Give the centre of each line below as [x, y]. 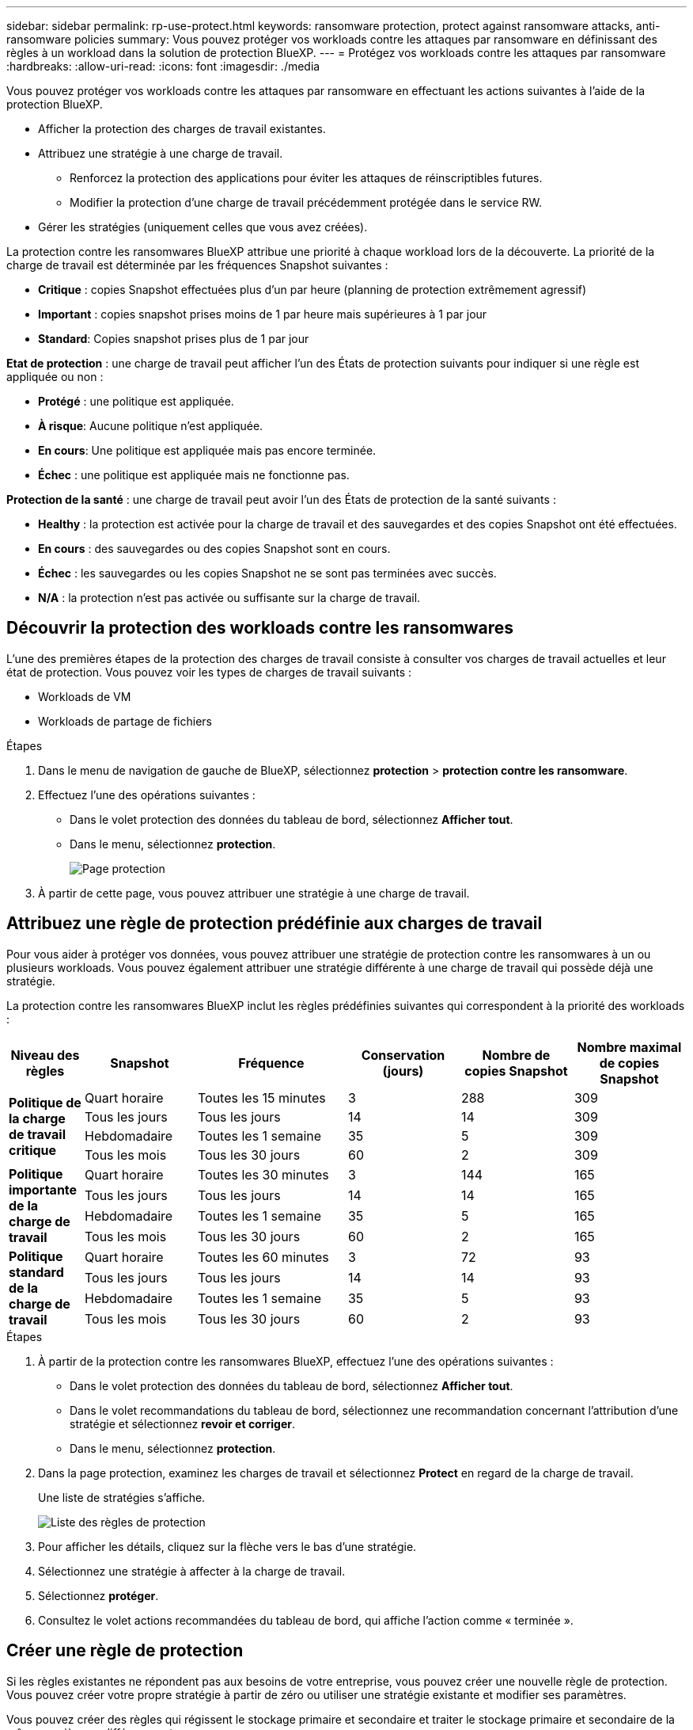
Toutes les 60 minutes [263, 1257]
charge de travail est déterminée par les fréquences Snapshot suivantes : [197, 265]
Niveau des [45, 1055]
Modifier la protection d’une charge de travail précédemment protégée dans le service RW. [306, 202]
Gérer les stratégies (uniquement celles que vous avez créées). [203, 227]
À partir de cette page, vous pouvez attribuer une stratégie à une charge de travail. [254, 893]
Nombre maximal [629, 1047]
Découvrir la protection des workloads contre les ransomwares [260, 628]
